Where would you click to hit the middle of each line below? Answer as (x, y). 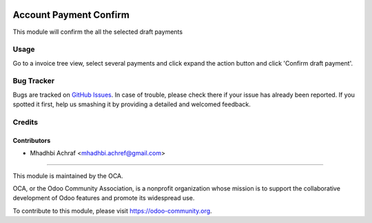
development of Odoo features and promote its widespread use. (104, 198)
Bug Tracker (34, 81)
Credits (25, 122)
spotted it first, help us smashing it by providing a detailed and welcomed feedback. (132, 104)
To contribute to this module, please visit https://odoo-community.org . (113, 211)
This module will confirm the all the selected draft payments (97, 32)
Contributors (32, 140)
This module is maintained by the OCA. (68, 175)
